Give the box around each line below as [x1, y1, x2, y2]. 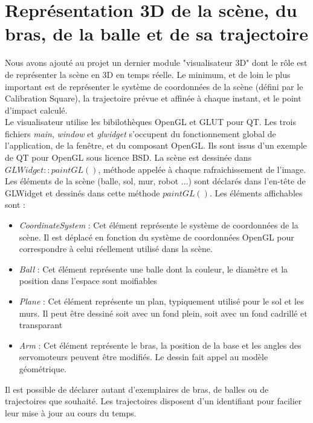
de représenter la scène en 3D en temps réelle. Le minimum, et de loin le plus [5, 68, 291, 80]
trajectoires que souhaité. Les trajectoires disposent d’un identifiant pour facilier [5, 395, 302, 407]
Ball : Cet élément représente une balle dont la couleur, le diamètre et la [19, 262, 288, 275]
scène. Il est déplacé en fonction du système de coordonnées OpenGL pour [19, 230, 294, 243]
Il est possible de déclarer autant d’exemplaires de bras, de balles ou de [5, 383, 269, 395]
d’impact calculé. [5, 103, 68, 116]
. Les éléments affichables [209, 186, 303, 199]
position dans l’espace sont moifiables [19, 274, 158, 287]
